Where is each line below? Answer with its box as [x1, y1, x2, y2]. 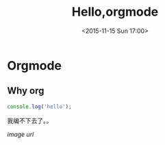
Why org [7, 85, 45, 96]
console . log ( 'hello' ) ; [7, 103, 72, 110]
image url [7, 130, 34, 138]
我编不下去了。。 [7, 116, 53, 124]
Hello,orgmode [71, 4, 159, 20]
